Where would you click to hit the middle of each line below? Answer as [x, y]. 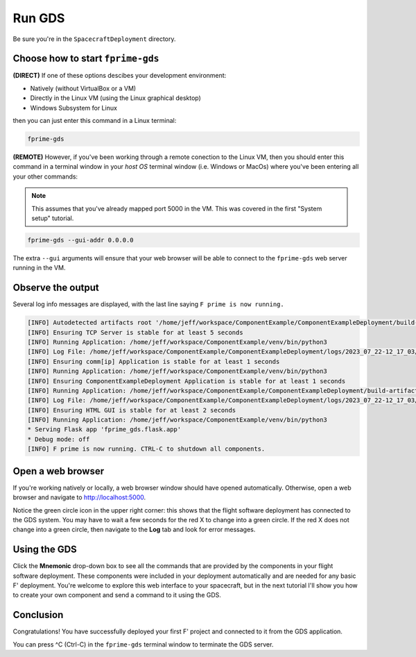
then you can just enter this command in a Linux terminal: [95, 121]
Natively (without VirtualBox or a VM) [83, 88]
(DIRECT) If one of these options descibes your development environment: [120, 76]
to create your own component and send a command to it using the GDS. [117, 595]
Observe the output [56, 288]
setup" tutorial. [53, 218]
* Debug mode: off [59, 439]
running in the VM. [39, 268]
